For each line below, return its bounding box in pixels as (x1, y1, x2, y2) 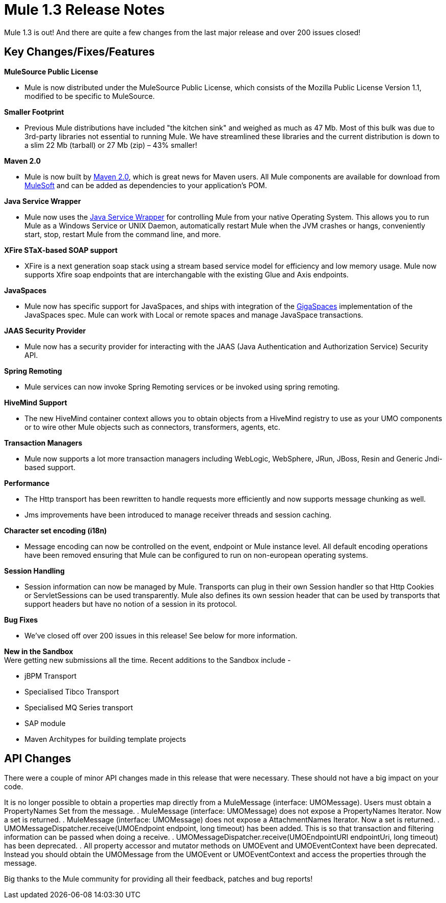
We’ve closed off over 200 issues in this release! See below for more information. (24, 631, 298, 640)
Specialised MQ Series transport (24, 703, 133, 712)
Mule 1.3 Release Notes (4, 1, 165, 18)
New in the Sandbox (4, 647, 73, 656)
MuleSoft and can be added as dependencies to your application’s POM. (24, 180, 267, 190)
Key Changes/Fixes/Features (4, 45, 155, 59)
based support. (24, 462, 75, 472)
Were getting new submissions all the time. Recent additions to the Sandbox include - (4, 655, 291, 664)
